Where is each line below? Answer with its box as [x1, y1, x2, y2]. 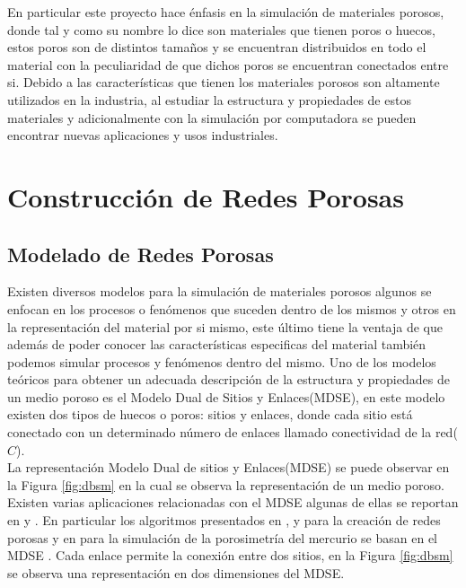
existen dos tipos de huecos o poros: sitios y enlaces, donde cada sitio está [7, 405, 413, 424]
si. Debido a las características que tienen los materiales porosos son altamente [7, 73, 440, 92]
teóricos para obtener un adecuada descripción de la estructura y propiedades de [7, 370, 450, 389]
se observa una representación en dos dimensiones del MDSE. [7, 563, 345, 582]
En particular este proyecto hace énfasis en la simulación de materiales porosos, [7, 3, 444, 21]
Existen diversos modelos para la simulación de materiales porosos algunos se [7, 282, 432, 301]
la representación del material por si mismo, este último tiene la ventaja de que [7, 317, 443, 336]
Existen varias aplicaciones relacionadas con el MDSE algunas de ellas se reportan [7, 493, 459, 512]
